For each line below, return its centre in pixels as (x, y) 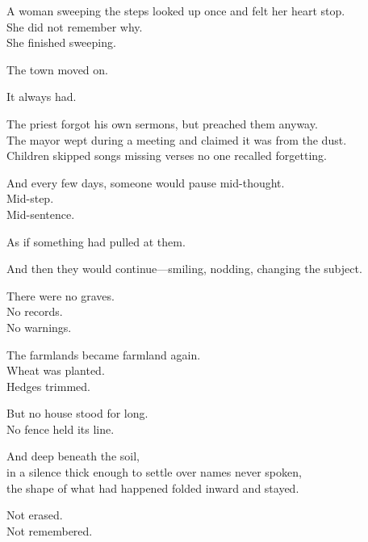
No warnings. (39, 327)
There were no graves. (61, 295)
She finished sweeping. (61, 42)
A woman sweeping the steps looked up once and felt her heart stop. (176, 11)
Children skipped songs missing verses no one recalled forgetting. (167, 155)
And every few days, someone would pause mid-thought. (146, 182)
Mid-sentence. (41, 214)
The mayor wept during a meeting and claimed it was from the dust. (177, 139)
